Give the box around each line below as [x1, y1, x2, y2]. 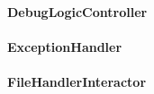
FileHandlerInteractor [7, 72, 147, 90]
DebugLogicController [7, 2, 148, 21]
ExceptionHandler [7, 37, 122, 56]
